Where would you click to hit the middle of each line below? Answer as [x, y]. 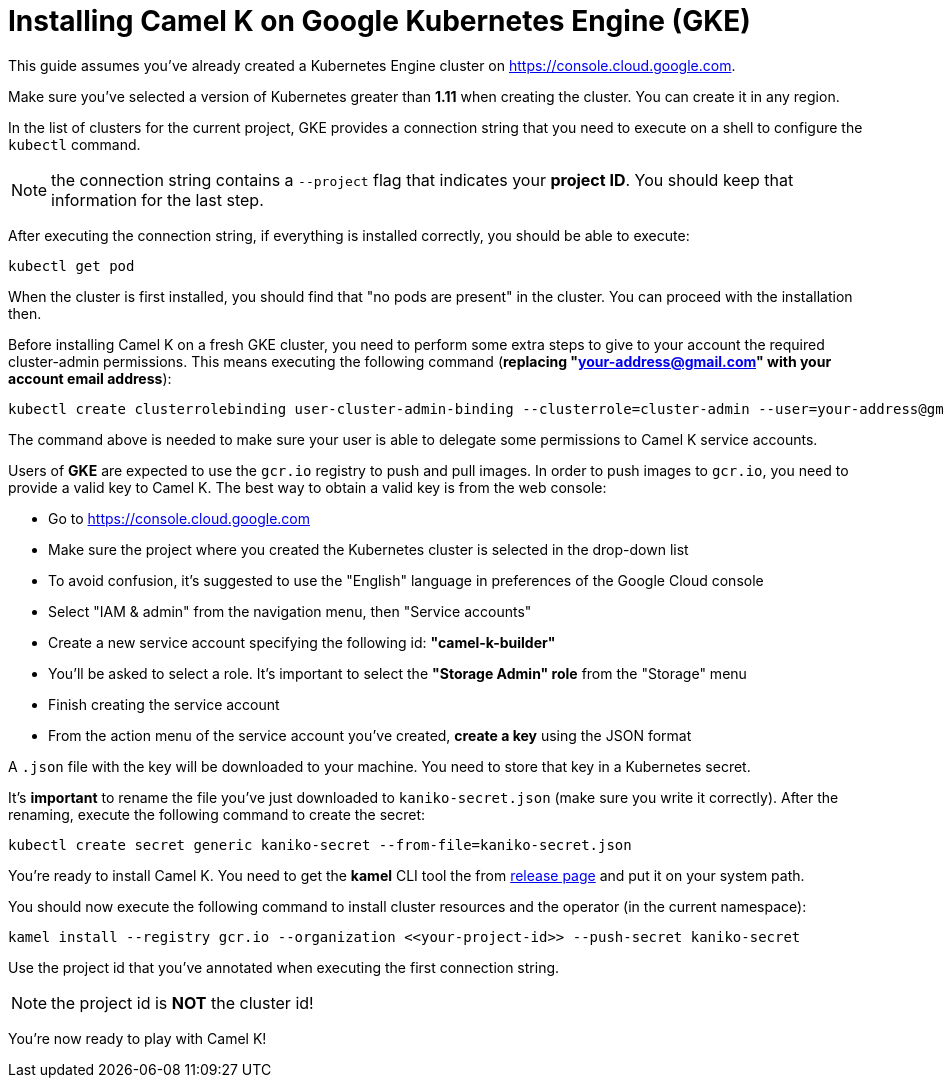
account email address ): [90, 378]
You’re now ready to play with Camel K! [137, 1038]
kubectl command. [74, 144]
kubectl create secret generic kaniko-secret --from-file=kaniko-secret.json [320, 844]
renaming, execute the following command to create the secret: [217, 814]
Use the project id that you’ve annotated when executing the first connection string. [284, 967]
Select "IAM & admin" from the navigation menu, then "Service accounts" [290, 611]
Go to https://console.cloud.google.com [179, 518]
